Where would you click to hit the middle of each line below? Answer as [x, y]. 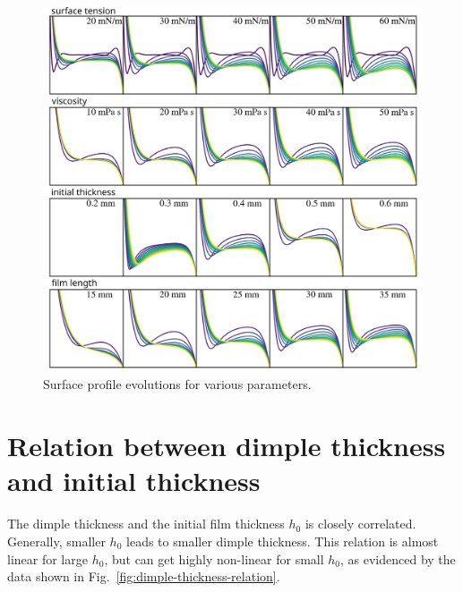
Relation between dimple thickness [227, 446]
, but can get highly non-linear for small [214, 558]
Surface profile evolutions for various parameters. [177, 384]
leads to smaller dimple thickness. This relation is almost [283, 541]
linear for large [47, 558]
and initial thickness [134, 481]
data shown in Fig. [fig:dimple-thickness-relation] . [144, 576]
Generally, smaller [56, 541]
